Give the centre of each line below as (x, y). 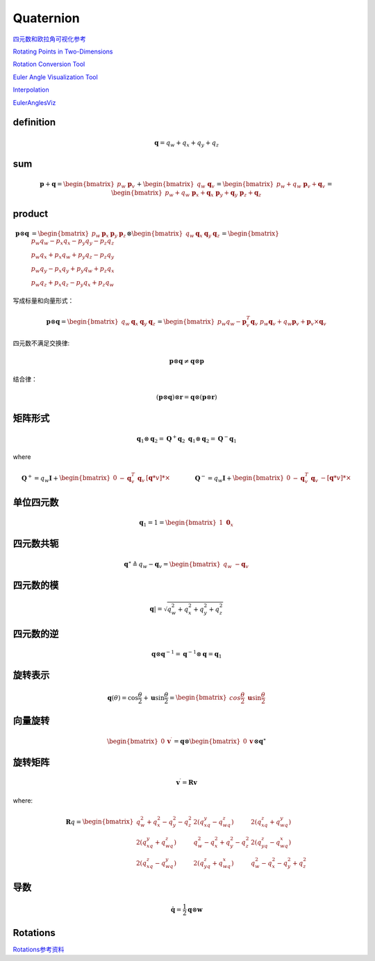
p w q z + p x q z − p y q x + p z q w (73, 283)
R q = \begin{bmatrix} (100, 822)
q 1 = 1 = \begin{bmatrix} (178, 523)
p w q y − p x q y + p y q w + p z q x (73, 269)
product (31, 214)
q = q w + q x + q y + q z (186, 144)
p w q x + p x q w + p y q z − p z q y (73, 256)
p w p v (126, 185)
